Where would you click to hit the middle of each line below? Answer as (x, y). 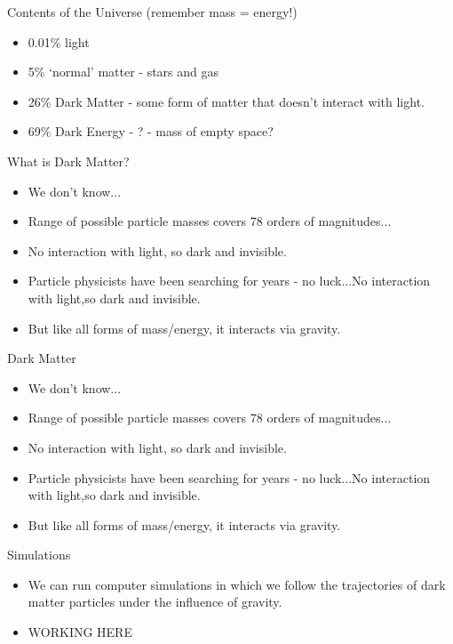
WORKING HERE (80, 632)
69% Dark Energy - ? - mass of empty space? (151, 131)
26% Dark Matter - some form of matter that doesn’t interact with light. (226, 101)
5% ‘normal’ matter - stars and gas (123, 72)
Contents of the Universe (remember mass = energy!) (152, 12)
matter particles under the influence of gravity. (155, 602)
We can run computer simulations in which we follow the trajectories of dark (237, 584)
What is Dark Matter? (68, 161)
